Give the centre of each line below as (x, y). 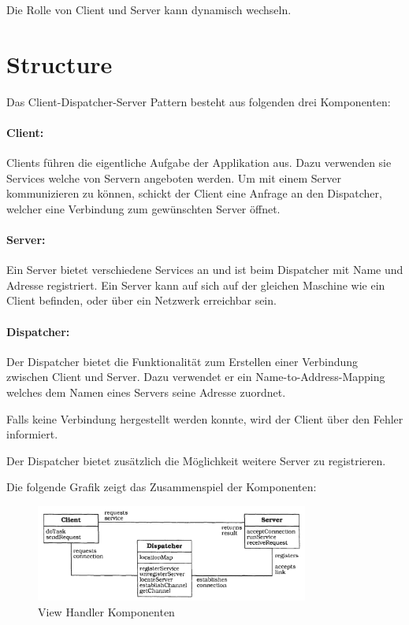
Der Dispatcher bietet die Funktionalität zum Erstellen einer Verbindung (182, 361)
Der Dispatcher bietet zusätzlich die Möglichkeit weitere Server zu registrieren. (196, 460)
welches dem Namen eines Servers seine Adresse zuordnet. (146, 392)
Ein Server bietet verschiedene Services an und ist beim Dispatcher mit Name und (205, 270)
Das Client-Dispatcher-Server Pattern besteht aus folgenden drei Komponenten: (199, 101)
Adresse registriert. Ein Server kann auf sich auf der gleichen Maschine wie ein (196, 285)
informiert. (32, 434)
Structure (59, 63)
